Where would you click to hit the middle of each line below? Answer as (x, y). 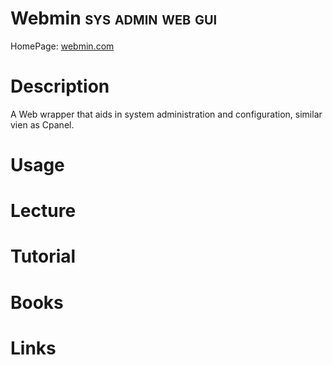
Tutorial (43, 256)
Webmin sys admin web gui (114, 18)
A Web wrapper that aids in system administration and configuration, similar (166, 114)
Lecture (43, 211)
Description (60, 86)
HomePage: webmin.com (62, 46)
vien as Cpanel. (42, 124)
